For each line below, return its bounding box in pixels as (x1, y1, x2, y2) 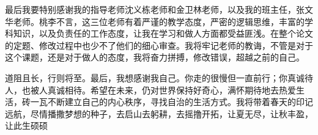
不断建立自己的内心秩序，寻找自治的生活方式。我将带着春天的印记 (47, 95, 313, 108)
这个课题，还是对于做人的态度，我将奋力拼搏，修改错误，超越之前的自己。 (5, 51, 305, 64)
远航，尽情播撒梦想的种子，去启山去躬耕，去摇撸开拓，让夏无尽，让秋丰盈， (5, 107, 313, 120)
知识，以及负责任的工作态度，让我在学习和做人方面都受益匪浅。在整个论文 (13, 27, 313, 40)
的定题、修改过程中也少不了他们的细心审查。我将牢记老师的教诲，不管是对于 (5, 38, 313, 51)
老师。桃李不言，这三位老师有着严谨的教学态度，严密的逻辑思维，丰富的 (13, 15, 305, 27)
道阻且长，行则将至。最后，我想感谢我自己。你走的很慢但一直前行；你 (5, 71, 287, 84)
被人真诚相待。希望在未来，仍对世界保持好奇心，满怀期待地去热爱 (30, 83, 296, 96)
